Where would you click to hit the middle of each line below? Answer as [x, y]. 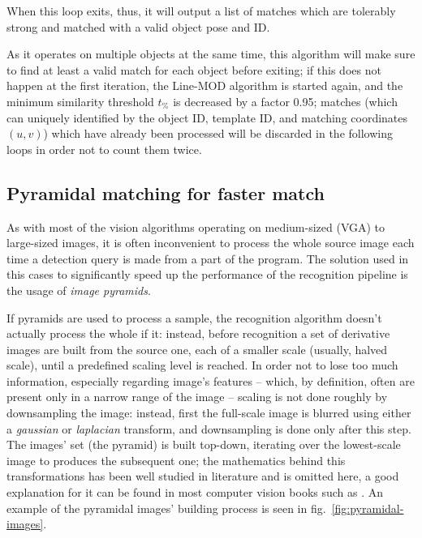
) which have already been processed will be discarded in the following [218, 133]
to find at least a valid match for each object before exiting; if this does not [194, 69]
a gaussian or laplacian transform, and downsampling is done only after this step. [209, 428]
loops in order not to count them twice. [104, 149]
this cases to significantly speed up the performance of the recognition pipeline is [207, 274]
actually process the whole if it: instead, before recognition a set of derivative [198, 333]
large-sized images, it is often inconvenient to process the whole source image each [211, 243]
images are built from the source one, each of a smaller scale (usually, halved [197, 349]
